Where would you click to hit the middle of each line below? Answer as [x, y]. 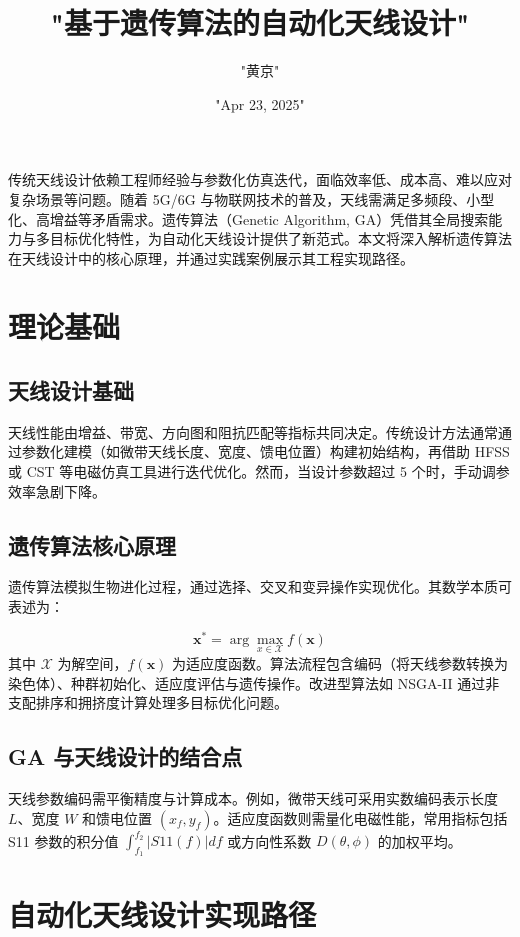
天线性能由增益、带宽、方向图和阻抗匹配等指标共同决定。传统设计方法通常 [253, 431]
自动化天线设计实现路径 [162, 914]
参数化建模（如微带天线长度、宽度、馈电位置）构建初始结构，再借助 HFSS [265, 451]
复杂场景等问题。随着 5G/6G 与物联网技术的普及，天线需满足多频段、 [237, 198]
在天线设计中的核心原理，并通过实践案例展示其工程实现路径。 [211, 257]
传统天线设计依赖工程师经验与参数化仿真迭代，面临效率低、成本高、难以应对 [260, 179]
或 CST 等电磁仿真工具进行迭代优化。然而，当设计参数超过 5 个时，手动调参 [259, 471]
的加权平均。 [419, 840]
